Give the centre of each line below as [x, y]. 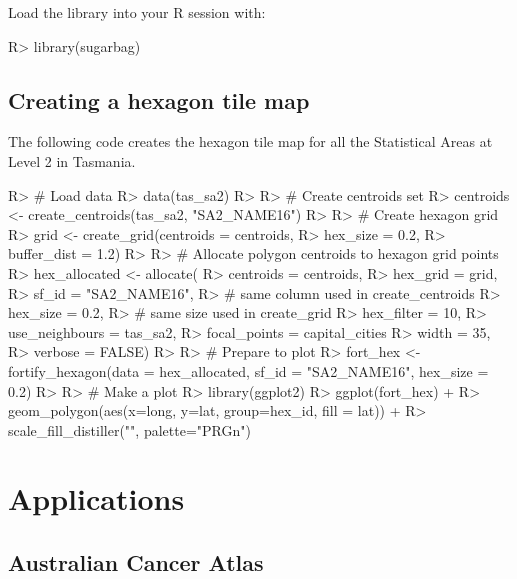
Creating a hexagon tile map [159, 99]
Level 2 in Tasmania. [72, 160]
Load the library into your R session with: [137, 12]
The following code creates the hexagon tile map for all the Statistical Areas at [250, 141]
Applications [96, 498]
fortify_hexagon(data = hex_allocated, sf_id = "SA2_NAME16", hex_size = [248, 370]
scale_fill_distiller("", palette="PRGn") [129, 429]
